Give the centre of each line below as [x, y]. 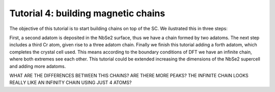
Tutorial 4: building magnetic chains [87, 13]
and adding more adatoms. [38, 66]
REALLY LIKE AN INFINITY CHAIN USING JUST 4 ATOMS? [71, 83]
